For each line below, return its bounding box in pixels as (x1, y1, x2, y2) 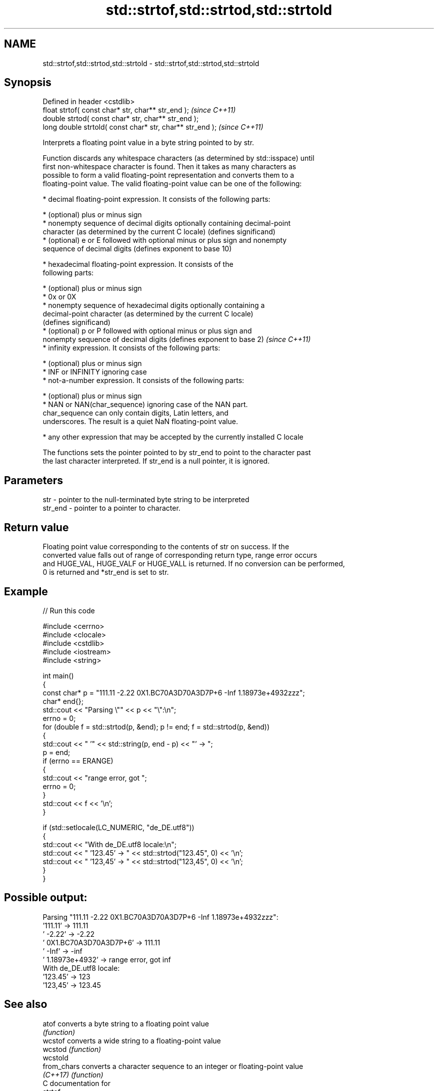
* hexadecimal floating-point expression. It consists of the (42, 260, 233, 269)
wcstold (42, 1053, 68, 1062)
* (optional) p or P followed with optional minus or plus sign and (42, 326, 252, 335)
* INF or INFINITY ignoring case (42, 368, 147, 377)
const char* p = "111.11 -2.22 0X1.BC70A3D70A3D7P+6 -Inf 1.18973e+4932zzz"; (42, 688, 305, 697)
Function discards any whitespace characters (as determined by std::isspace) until (42, 154, 314, 163)
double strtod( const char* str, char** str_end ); (42, 114, 199, 123)
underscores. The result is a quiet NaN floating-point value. (42, 417, 238, 426)
